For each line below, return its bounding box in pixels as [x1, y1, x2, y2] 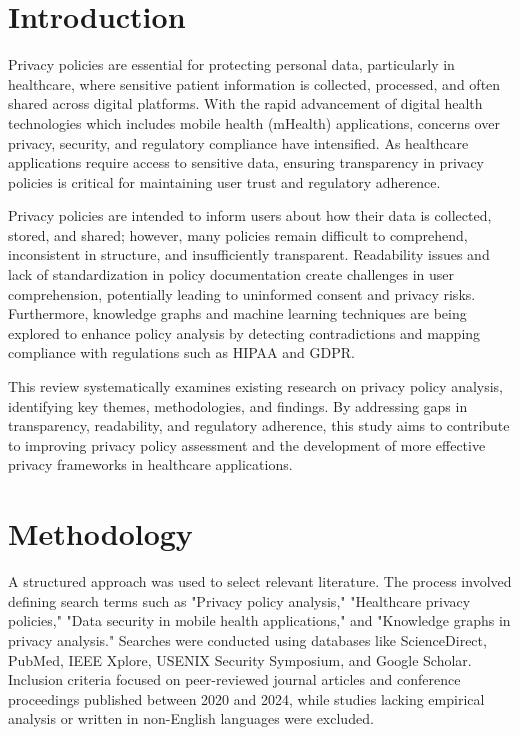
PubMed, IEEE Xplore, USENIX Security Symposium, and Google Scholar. [8, 649, 472, 670]
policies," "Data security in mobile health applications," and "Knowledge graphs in [8, 610, 511, 631]
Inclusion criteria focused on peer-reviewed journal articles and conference [8, 669, 461, 690]
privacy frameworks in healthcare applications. [8, 454, 293, 475]
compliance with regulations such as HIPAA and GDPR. [8, 342, 355, 363]
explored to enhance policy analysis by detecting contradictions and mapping [8, 322, 481, 343]
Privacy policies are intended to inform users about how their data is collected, [8, 205, 492, 226]
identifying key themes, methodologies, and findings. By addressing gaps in [8, 395, 468, 416]
